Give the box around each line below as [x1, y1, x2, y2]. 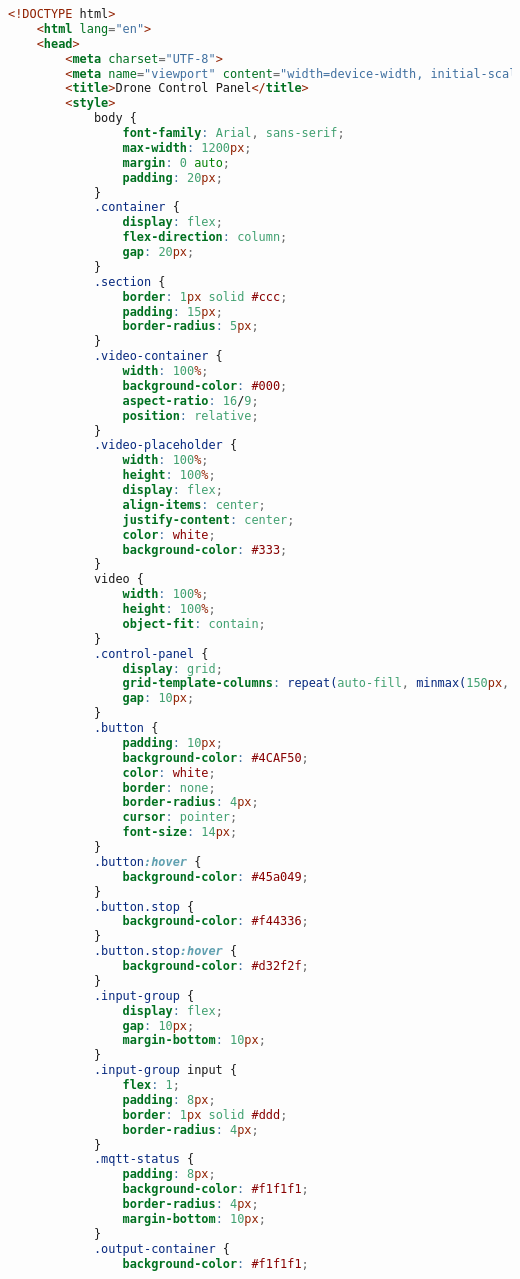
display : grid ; [122, 661, 223, 676]
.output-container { [93, 1241, 230, 1256]
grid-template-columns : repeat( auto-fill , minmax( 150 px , [122, 676, 510, 691]
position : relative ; [122, 408, 259, 423]
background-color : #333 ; [122, 542, 288, 557]
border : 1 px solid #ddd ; [122, 1107, 288, 1122]
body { [93, 111, 137, 126]
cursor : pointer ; [122, 810, 238, 825]
